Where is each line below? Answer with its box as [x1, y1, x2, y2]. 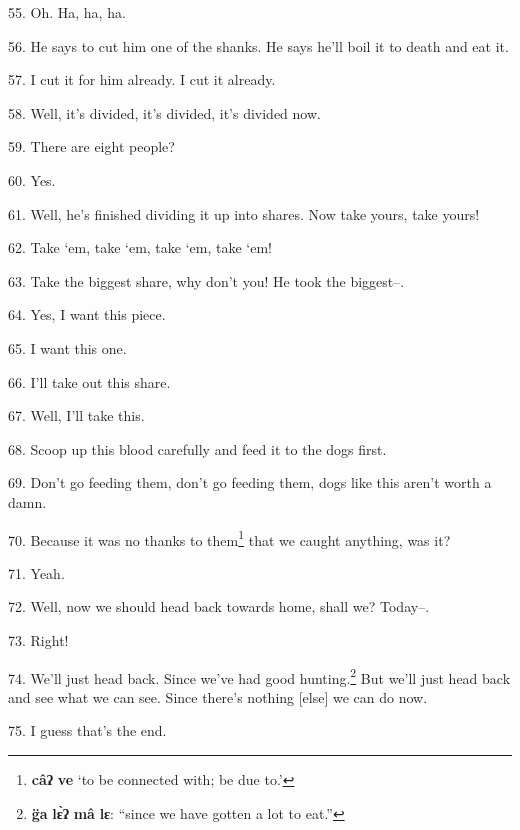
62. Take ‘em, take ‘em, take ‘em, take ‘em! [8, 237, 272, 258]
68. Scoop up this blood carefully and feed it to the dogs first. [8, 438, 387, 459]
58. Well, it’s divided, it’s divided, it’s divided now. [8, 102, 321, 123]
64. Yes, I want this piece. [8, 304, 166, 325]
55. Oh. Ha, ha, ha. [8, 2, 126, 22]
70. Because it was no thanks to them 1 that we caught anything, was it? [8, 526, 451, 550]
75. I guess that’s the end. [8, 720, 167, 741]
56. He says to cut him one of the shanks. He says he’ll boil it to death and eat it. [8, 35, 509, 56]
